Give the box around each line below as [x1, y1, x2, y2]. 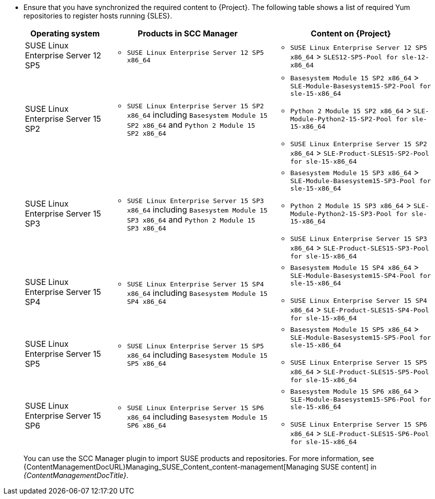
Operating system [30, 28, 100, 38]
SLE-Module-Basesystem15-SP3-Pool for [290, 177, 431, 185]
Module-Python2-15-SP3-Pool [290, 210, 392, 218]
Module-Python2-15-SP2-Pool [290, 115, 392, 123]
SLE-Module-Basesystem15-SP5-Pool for [290, 334, 431, 341]
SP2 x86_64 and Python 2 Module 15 [127, 120, 255, 130]
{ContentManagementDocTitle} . [23, 471, 128, 480]
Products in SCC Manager [137, 28, 238, 38]
